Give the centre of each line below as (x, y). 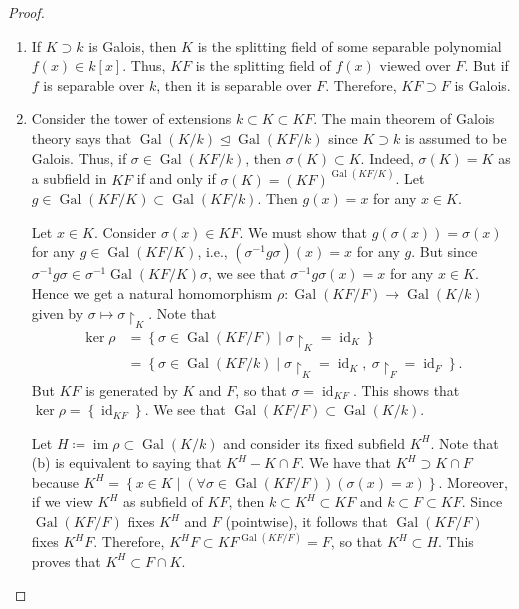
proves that (66, 560)
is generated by (131, 389)
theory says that (81, 137)
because (55, 481)
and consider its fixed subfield (314, 442)
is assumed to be (455, 137)
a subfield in (69, 178)
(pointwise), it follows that (306, 521)
